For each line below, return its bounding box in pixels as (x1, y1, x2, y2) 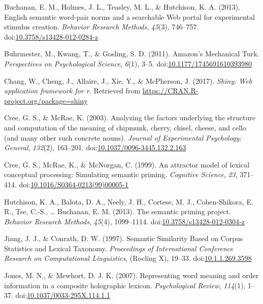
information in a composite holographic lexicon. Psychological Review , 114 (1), (4, 280, 246, 290)
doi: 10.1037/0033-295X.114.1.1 (15, 290, 110, 300)
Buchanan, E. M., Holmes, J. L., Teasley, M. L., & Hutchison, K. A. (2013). (4, 2, 241, 12)
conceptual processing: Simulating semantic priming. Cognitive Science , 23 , (4, 169, 238, 180)
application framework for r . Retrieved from (4, 85, 141, 96)
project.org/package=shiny (4, 95, 88, 106)
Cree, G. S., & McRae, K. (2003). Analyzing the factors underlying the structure (4, 112, 255, 123)
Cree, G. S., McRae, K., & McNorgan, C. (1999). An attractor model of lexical (4, 159, 250, 170)
